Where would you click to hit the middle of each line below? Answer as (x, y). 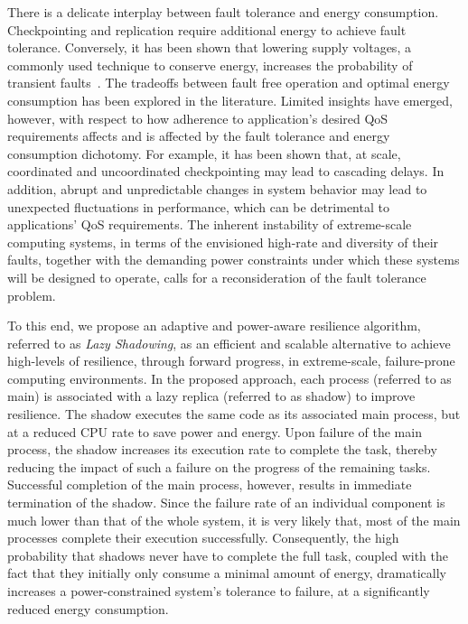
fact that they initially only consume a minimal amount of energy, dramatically (227, 573)
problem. (32, 295)
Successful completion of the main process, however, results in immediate (210, 484)
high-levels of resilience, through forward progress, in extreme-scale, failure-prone (231, 361)
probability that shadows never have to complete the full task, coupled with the (228, 555)
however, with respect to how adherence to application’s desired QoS (198, 118)
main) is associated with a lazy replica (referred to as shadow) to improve (211, 396)
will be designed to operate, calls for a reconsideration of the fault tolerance (217, 277)
